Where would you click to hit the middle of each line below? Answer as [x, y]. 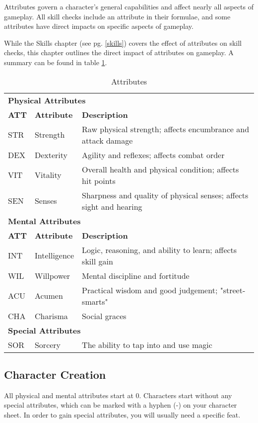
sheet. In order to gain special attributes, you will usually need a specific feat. [122, 414]
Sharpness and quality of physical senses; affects [165, 195]
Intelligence [54, 255]
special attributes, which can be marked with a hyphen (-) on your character [121, 405]
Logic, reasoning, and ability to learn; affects [160, 250]
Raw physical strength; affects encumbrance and [166, 129]
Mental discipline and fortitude [136, 275]
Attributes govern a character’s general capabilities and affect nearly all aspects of [129, 6]
